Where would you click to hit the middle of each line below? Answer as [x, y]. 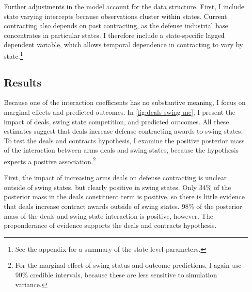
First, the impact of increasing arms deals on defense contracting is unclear [115, 178]
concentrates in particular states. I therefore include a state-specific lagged [114, 35]
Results [23, 82]
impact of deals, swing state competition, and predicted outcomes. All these [117, 121]
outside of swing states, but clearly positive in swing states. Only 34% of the [118, 187]
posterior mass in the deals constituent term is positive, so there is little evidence [125, 197]
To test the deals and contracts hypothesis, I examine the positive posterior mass [124, 140]
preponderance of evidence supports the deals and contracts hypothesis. [110, 225]
